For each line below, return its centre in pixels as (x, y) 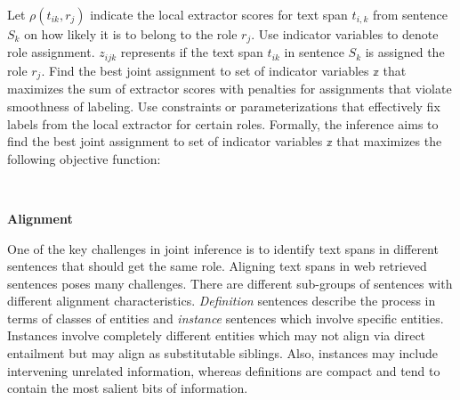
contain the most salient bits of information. (128, 388)
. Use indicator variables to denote (345, 34)
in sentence (314, 52)
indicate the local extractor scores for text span (219, 14)
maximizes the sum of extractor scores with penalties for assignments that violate (230, 89)
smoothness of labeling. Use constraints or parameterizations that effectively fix (224, 106)
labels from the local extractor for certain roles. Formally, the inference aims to (223, 123)
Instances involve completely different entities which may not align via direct (217, 335)
